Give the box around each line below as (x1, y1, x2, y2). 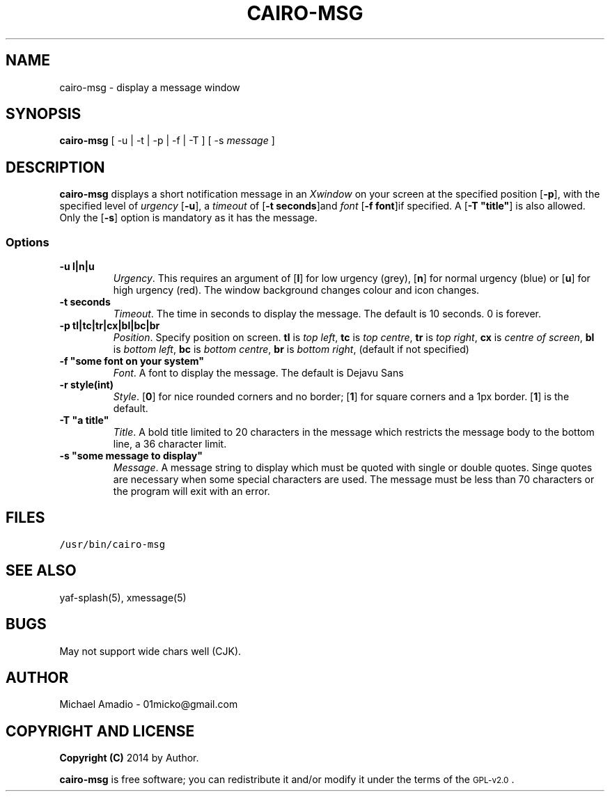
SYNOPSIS (6, 105, 81, 123)
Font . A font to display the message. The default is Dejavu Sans (113, 367, 404, 379)
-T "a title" (59, 414, 109, 427)
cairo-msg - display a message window (59, 81, 240, 93)
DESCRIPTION (6, 158, 105, 176)
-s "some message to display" (59, 450, 203, 462)
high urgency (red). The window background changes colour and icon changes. (113, 284, 480, 297)
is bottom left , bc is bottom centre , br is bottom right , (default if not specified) (113, 343, 469, 356)
